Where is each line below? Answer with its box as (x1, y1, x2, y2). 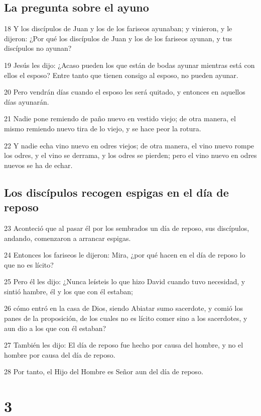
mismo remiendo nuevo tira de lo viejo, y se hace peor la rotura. (4, 123, 201, 133)
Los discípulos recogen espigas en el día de (4, 184, 229, 200)
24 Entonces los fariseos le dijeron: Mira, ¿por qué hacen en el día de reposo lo (4, 249, 245, 260)
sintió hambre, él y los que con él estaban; (4, 286, 133, 296)
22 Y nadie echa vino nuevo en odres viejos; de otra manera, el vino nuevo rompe (4, 140, 254, 150)
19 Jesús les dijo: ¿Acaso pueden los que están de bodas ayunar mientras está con (4, 59, 255, 70)
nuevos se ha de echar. (4, 159, 73, 170)
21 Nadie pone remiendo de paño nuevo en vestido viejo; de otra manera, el (4, 113, 236, 124)
